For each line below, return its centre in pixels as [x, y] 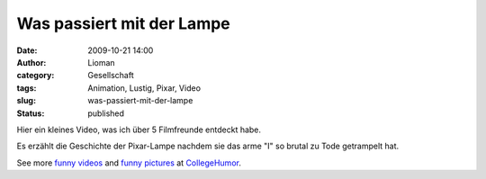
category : [36, 76]
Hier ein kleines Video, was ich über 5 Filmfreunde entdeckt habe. [139, 130]
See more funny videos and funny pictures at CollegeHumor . [129, 163]
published [106, 113]
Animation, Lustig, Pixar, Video [144, 88]
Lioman [102, 62]
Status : [31, 113]
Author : [31, 62]
